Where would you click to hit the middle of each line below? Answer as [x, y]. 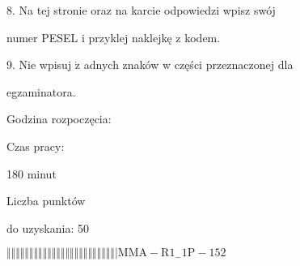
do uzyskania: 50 [48, 227]
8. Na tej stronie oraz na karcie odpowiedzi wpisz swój [141, 10]
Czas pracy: [36, 146]
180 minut [32, 173]
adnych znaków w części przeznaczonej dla [188, 64]
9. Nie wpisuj [39, 64]
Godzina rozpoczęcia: [59, 119]
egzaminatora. [41, 91]
